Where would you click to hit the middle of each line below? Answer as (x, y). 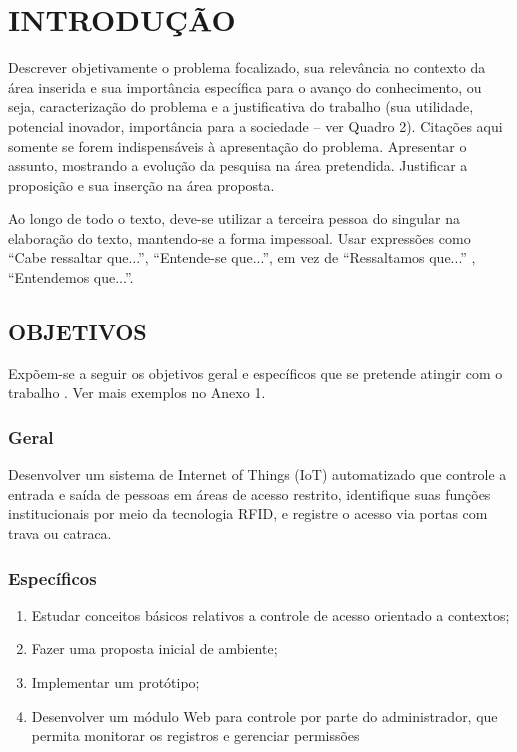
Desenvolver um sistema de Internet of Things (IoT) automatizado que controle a (257, 474)
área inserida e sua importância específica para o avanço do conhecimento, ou (245, 86)
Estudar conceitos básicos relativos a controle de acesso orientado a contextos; (270, 614)
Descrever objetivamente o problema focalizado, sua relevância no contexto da (247, 67)
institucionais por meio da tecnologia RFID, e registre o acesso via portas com (248, 513)
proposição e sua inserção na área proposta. (141, 184)
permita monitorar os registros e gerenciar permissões (195, 735)
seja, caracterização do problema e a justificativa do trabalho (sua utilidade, (241, 106)
